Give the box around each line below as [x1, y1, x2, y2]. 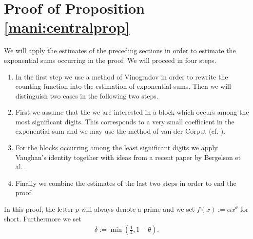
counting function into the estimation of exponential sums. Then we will [15, 81, 231, 91]
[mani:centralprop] [4, 17, 130, 37]
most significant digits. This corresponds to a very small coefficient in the [15, 116, 234, 126]
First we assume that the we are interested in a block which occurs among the [15, 107, 249, 117]
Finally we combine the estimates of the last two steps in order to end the [15, 178, 236, 188]
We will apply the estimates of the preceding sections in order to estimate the [4, 45, 236, 56]
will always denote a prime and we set [81, 204, 195, 214]
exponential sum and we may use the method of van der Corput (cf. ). [15, 126, 226, 136]
